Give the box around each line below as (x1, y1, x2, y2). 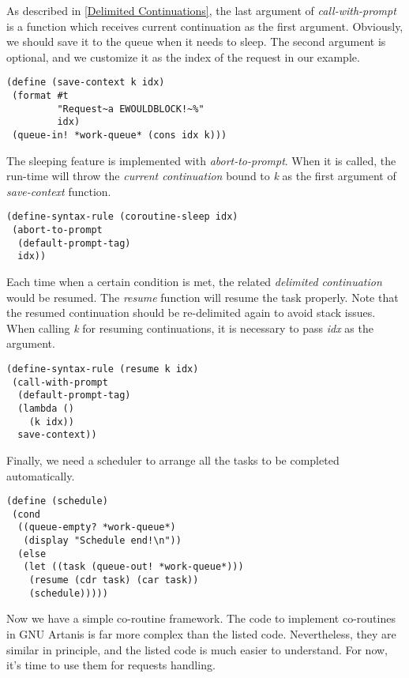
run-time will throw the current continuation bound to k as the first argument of (6, 168, 396, 184)
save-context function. (6, 183, 111, 199)
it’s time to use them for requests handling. (6, 657, 216, 673)
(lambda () (17, 403, 74, 414)
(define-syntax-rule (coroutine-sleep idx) (6, 211, 238, 223)
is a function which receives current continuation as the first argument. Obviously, (6, 17, 403, 34)
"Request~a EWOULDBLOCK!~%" (57, 103, 204, 115)
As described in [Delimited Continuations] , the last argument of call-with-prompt (6, 2, 396, 18)
